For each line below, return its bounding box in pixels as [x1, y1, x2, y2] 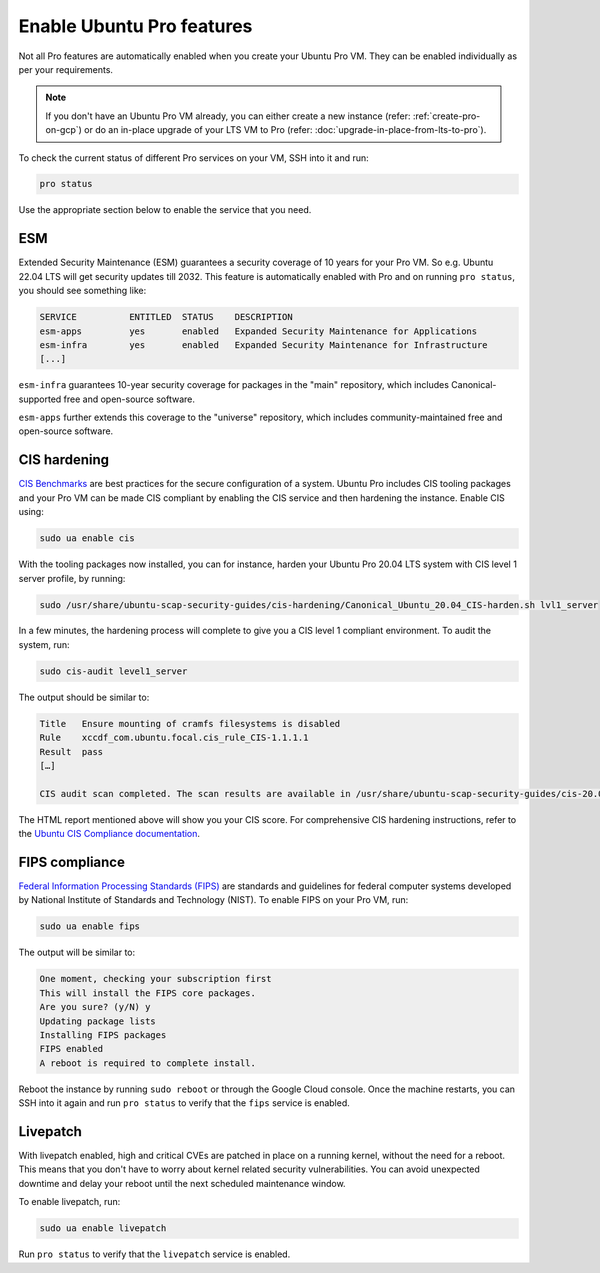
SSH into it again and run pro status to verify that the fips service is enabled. [18, 1097, 350, 1109]
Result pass [39, 746, 104, 757]
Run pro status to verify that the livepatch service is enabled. [18, 1248, 291, 1260]
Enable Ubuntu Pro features [18, 15, 253, 37]
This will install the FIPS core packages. [39, 987, 257, 999]
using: [18, 506, 44, 518]
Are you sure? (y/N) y [39, 1001, 151, 1013]
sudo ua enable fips [39, 921, 140, 932]
